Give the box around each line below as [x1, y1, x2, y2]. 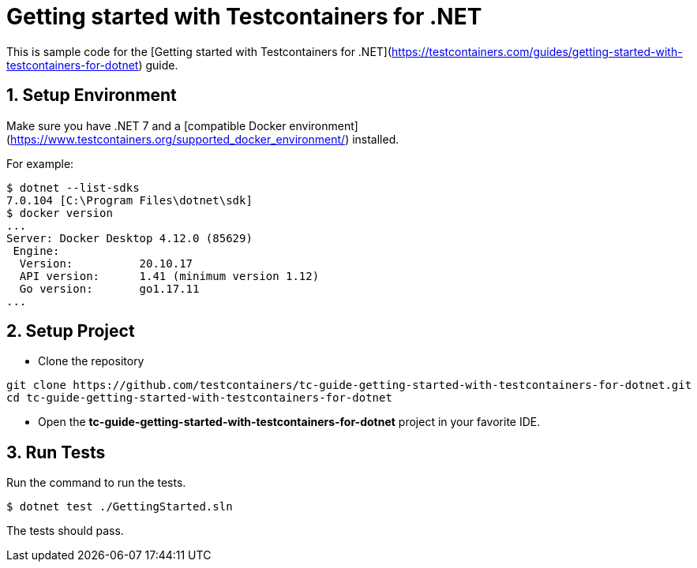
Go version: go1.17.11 [19, 282, 200, 295]
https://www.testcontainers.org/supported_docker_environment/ [10, 132, 346, 146]
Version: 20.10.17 [19, 256, 193, 270]
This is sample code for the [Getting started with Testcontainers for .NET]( [6, 44, 392, 58]
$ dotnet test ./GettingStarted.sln [6, 500, 233, 514]
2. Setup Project [6, 321, 135, 342]
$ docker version [6, 206, 113, 219]
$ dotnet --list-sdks [6, 181, 140, 194]
